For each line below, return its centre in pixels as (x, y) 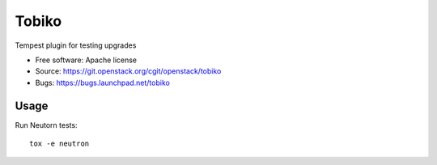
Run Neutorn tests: (46, 125)
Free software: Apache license (86, 60)
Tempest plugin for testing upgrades (76, 45)
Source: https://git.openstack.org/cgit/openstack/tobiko (128, 71)
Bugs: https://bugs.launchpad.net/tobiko (102, 82)
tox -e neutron (59, 144)
